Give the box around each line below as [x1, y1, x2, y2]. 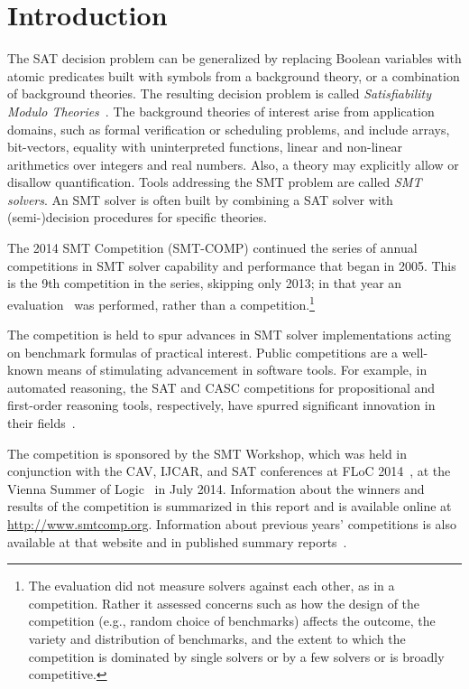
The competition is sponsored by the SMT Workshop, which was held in [7, 443, 408, 462]
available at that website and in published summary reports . [7, 532, 347, 551]
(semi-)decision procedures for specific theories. [7, 208, 267, 227]
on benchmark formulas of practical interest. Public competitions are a [7, 342, 399, 361]
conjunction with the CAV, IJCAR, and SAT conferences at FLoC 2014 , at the [7, 461, 451, 480]
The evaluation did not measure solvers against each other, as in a [28, 576, 395, 595]
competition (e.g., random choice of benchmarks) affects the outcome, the [28, 611, 436, 630]
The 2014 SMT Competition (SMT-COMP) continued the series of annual [7, 238, 418, 257]
